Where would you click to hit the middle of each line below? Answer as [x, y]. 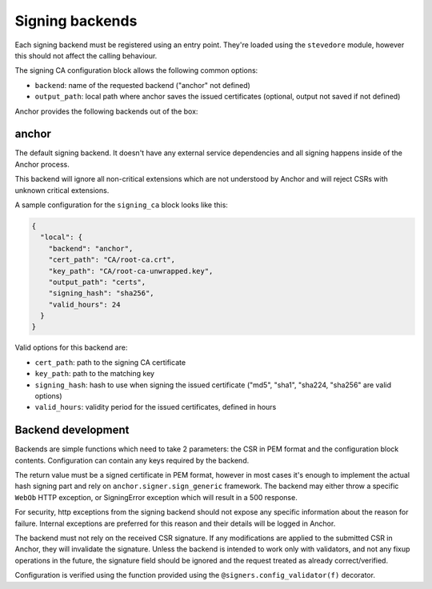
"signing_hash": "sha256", [102, 293]
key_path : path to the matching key [95, 374]
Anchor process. [42, 164]
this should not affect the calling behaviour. [86, 55]
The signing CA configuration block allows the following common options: [136, 70]
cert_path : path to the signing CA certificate [110, 362]
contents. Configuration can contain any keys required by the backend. [132, 460]
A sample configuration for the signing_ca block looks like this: [121, 205]
